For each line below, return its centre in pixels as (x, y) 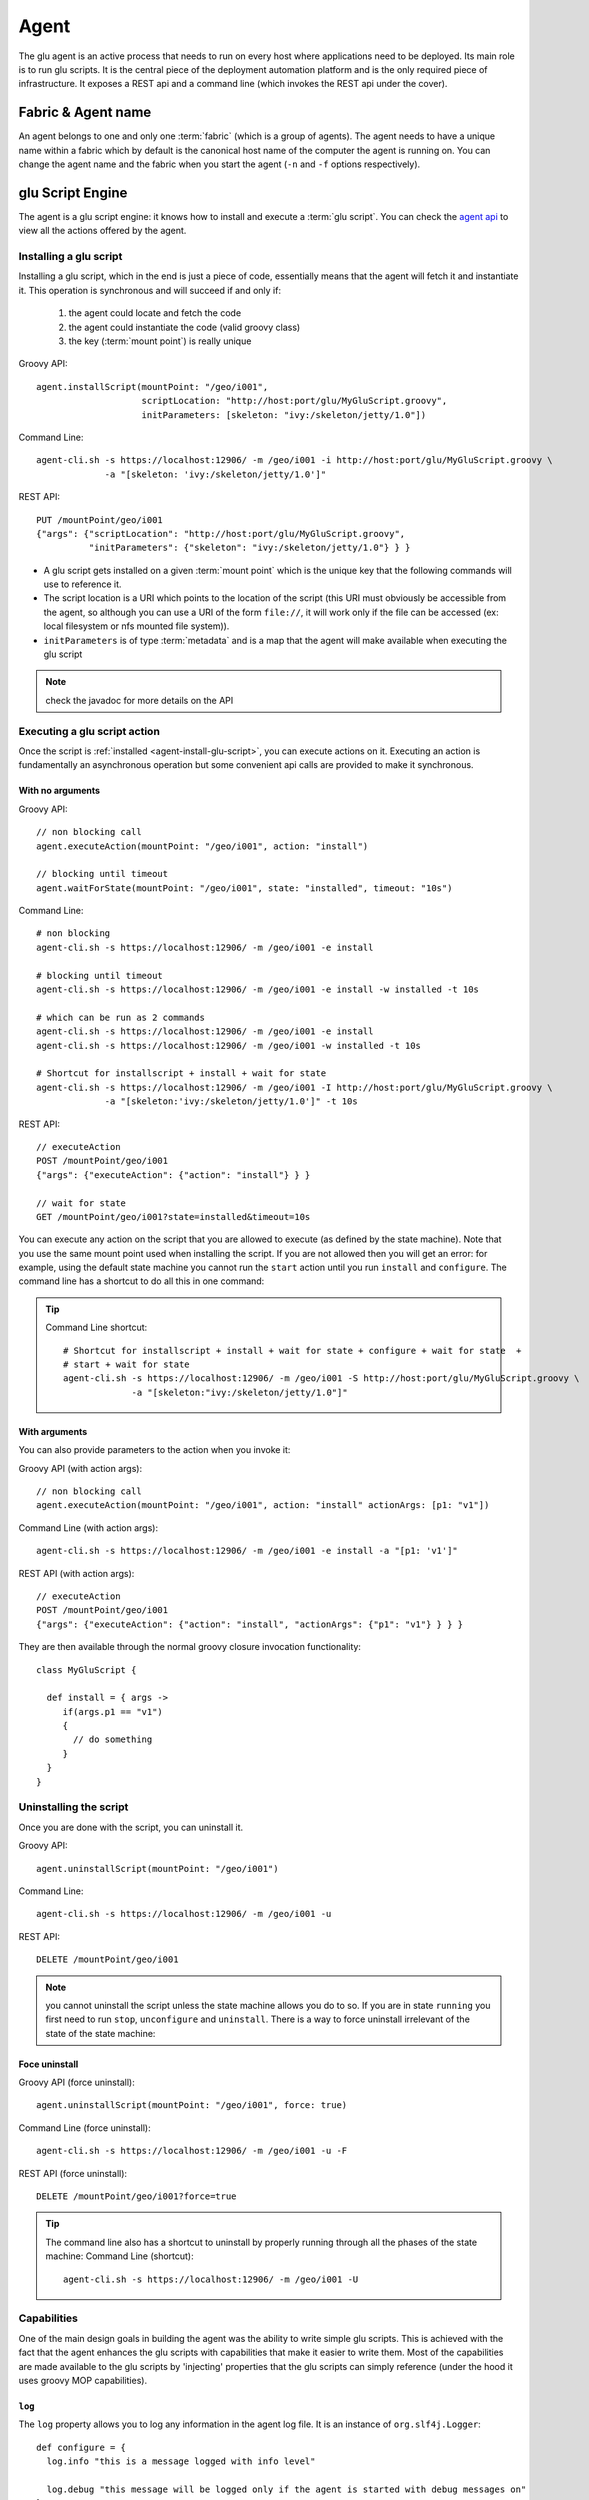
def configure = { (81, 2447)
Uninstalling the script (73, 1807)
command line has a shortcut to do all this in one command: (141, 1281)
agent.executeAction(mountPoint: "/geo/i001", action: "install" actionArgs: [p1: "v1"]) (263, 1505)
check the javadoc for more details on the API (139, 700)
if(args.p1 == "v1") (113, 1711)
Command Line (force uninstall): (84, 2127)
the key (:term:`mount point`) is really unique (160, 341)
